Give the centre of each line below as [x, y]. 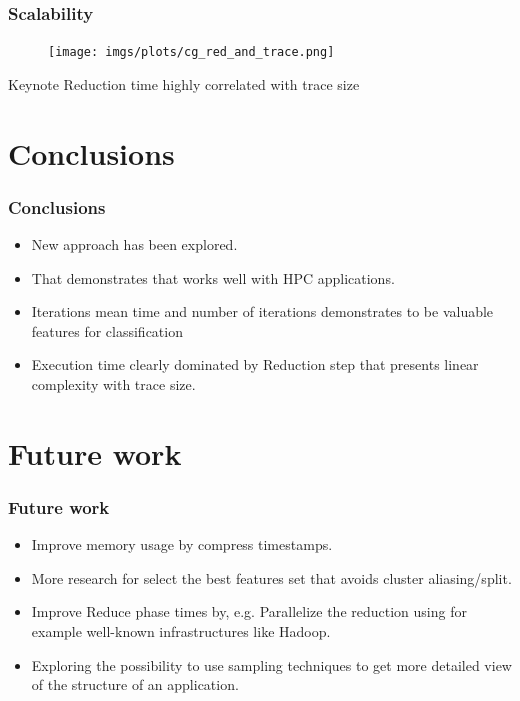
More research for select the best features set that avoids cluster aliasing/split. [271, 577]
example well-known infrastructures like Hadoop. [181, 631]
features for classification [107, 330]
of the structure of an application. [135, 684]
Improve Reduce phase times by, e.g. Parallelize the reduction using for [249, 611]
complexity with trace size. [113, 384]
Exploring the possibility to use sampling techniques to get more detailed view [271, 664]
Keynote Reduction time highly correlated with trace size [184, 83]
